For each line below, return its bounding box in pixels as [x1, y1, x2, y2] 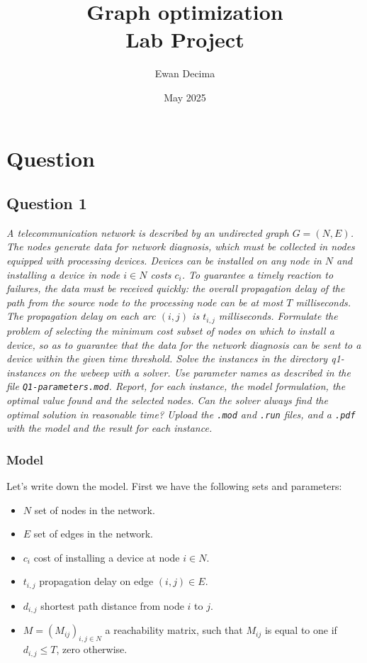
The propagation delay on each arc [6, 308, 156, 323]
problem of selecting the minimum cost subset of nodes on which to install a [6, 323, 334, 338]
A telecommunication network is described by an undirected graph [6, 225, 289, 240]
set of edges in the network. [33, 526, 153, 541]
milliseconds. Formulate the [218, 308, 338, 323]
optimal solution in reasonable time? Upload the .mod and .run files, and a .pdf [6, 406, 356, 421]
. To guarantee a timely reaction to [181, 267, 334, 282]
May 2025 [164, 89, 206, 104]
